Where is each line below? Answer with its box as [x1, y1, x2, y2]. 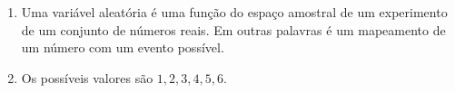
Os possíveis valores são [21, 68, 153, 87]
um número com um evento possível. [21, 38, 224, 57]
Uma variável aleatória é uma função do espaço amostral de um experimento [21, 3, 448, 21]
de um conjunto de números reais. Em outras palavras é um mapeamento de [21, 20, 446, 39]
